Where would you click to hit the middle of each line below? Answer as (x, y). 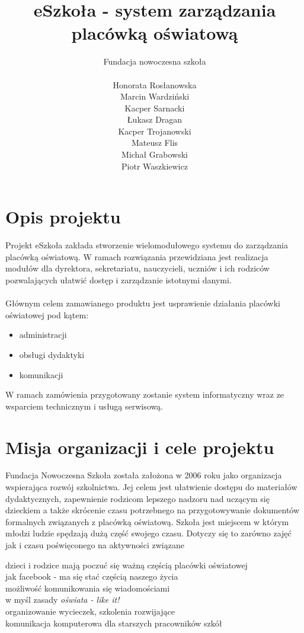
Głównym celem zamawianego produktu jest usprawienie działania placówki (143, 303)
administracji (43, 335)
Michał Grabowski (155, 154)
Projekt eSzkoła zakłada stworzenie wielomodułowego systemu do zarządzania (147, 245)
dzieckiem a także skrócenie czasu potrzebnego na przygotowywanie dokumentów (153, 510)
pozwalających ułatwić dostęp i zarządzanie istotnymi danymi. (119, 279)
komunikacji (41, 374)
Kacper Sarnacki (155, 108)
